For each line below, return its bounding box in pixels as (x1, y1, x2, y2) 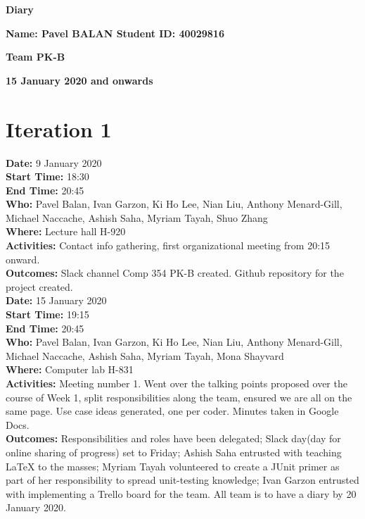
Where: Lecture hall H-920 (6, 224, 126, 239)
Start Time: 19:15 (6, 307, 89, 322)
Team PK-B (6, 49, 65, 64)
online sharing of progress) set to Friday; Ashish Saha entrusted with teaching (6, 444, 342, 459)
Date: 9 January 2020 (6, 155, 102, 170)
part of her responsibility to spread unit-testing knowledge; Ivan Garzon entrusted (6, 473, 359, 487)
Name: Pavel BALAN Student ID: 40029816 (6, 25, 224, 40)
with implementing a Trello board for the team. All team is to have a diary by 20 (6, 486, 357, 501)
